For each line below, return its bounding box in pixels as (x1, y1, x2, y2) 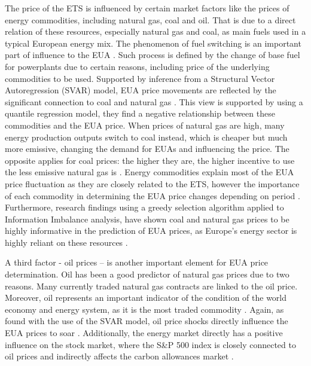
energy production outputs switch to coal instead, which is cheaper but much (5, 130, 288, 143)
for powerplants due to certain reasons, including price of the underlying (5, 60, 270, 72)
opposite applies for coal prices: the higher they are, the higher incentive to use (5, 154, 295, 166)
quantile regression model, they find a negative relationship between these (5, 107, 275, 120)
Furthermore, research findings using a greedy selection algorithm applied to (5, 201, 284, 213)
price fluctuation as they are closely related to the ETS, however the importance (5, 177, 300, 190)
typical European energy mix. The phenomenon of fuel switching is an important (5, 36, 301, 49)
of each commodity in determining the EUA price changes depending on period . (5, 189, 300, 202)
